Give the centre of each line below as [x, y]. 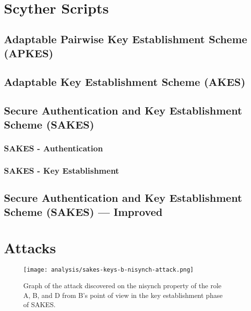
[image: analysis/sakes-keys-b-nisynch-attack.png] [109, 270]
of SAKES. [40, 304]
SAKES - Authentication [53, 148]
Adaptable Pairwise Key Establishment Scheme [126, 39]
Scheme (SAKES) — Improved [83, 211]
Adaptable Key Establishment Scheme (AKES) [125, 81]
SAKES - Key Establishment [62, 171]
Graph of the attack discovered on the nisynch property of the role [123, 286]
